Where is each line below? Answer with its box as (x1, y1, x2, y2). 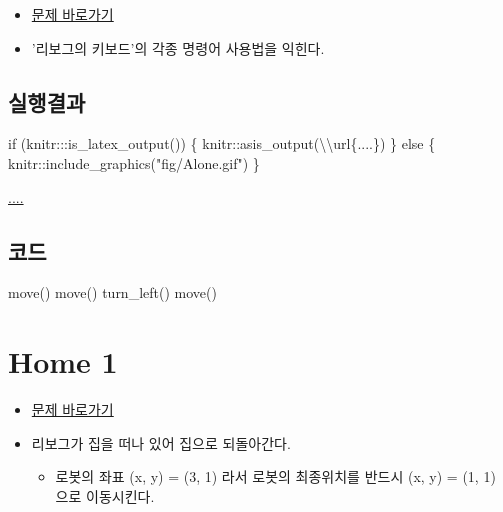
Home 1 (8, 341, 118, 382)
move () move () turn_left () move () (8, 282, 217, 303)
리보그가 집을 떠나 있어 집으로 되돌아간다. (31, 432, 291, 453)
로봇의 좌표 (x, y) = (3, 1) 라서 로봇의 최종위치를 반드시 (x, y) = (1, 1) (55, 466, 496, 487)
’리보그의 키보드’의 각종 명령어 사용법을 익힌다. (31, 37, 325, 58)
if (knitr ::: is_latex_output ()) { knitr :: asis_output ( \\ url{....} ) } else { (8, 133, 436, 154)
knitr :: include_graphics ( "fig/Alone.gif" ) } (8, 152, 260, 173)
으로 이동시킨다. (55, 485, 155, 506)
